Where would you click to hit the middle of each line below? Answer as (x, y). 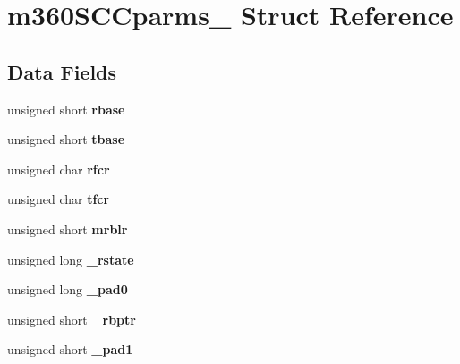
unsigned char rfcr (59, 169)
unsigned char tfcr (59, 199)
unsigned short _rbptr (72, 319)
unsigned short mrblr (68, 229)
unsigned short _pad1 (70, 349)
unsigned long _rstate (71, 259)
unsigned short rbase (66, 109)
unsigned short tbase (66, 139)
